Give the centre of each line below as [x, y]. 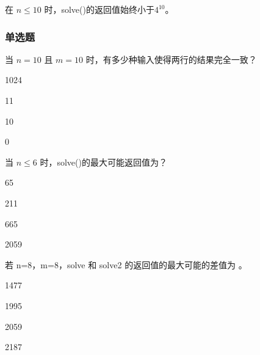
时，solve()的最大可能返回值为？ [103, 162]
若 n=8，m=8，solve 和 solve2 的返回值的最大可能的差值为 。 [126, 264]
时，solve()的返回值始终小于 [99, 9]
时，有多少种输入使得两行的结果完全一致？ [171, 59]
